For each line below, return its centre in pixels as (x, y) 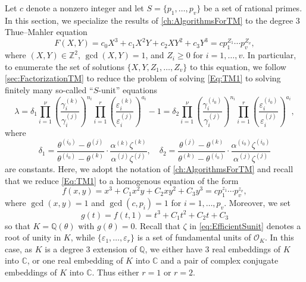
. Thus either (115, 272)
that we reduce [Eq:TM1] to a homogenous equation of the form (122, 180)
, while (83, 237)
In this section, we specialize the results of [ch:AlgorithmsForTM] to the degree (149, 20)
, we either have (174, 248)
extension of (115, 248)
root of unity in (33, 237)
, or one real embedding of (75, 260)
